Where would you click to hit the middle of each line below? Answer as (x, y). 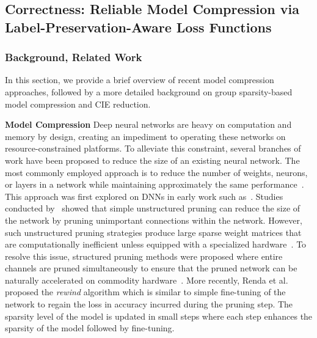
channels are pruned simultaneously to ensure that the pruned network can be (151, 268)
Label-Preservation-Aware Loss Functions (138, 27)
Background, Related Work (74, 57)
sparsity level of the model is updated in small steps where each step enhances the (159, 316)
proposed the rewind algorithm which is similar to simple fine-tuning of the (145, 292)
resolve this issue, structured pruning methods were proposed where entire (144, 256)
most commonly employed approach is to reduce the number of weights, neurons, (156, 172)
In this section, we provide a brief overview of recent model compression (140, 80)
